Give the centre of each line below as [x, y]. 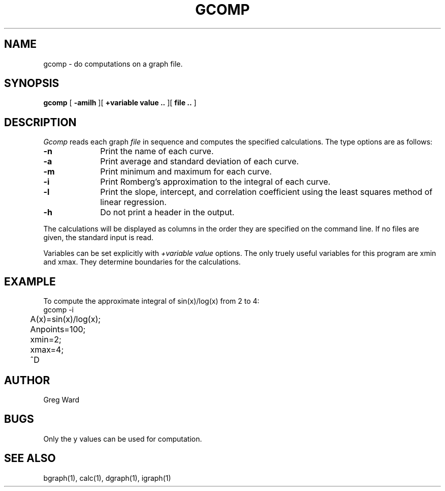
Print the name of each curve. [157, 151]
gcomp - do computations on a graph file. [113, 64]
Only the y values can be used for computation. [123, 439]
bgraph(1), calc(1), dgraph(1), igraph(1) [107, 478]
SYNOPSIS [32, 83]
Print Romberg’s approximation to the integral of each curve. [215, 182]
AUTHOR [27, 380]
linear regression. [133, 202]
